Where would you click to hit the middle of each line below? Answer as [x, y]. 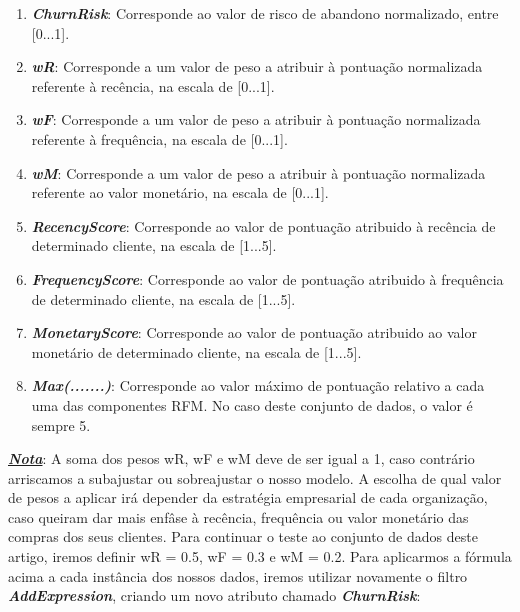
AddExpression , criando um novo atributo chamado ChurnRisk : [214, 595]
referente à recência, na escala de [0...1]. [153, 85]
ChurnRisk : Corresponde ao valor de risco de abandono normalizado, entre [265, 13]
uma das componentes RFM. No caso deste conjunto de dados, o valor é [252, 404]
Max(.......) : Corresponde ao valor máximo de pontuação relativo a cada [258, 385]
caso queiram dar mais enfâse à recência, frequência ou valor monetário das [238, 516]
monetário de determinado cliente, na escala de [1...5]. [196, 351]
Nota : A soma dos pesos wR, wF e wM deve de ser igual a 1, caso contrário [241, 458]
